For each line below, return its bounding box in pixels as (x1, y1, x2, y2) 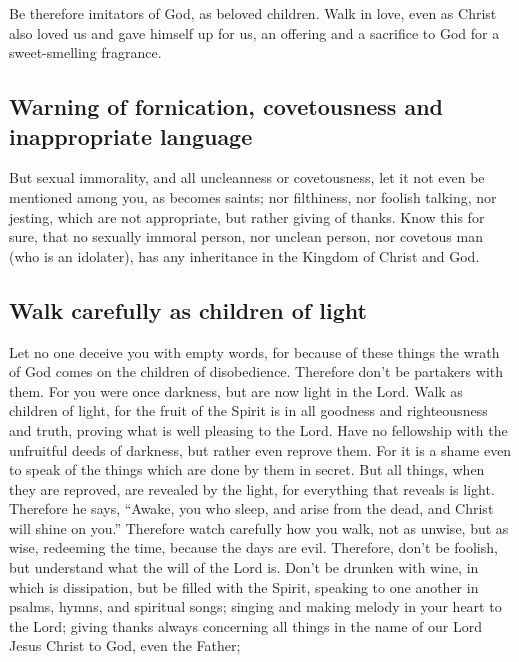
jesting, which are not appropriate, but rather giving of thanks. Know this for (9, 206, 485, 227)
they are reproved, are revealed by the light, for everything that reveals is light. (9, 478, 495, 499)
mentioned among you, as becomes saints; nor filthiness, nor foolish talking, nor (9, 186, 497, 207)
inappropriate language (9, 120, 253, 151)
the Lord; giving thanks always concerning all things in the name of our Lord (9, 615, 482, 636)
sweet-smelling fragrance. (9, 42, 162, 63)
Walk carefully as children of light (9, 294, 367, 325)
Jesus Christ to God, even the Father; (9, 635, 241, 656)
